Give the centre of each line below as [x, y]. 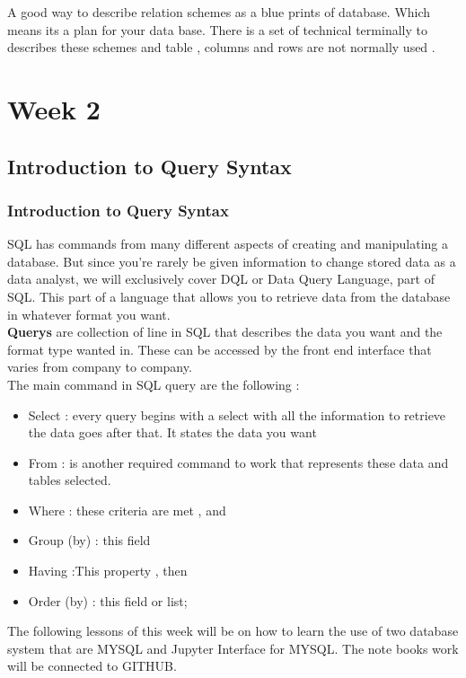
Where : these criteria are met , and [127, 510]
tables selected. [70, 480]
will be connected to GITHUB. [92, 666]
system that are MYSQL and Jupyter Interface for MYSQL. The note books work [233, 648]
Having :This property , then [108, 571]
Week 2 [54, 108]
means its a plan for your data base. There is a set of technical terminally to [217, 29]
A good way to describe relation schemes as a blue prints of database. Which [219, 12]
